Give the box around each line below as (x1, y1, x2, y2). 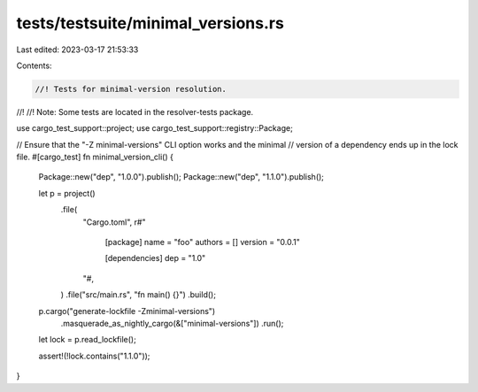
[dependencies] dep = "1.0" (104, 253, 206, 264)
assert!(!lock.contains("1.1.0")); (38, 350, 150, 361)
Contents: (16, 60, 52, 71)
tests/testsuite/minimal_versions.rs (16, 13, 285, 33)
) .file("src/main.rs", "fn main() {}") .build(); (60, 289, 217, 300)
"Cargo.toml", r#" (82, 217, 146, 227)
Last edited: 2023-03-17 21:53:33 (16, 44, 139, 55)
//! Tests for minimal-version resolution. (35, 84, 227, 94)
